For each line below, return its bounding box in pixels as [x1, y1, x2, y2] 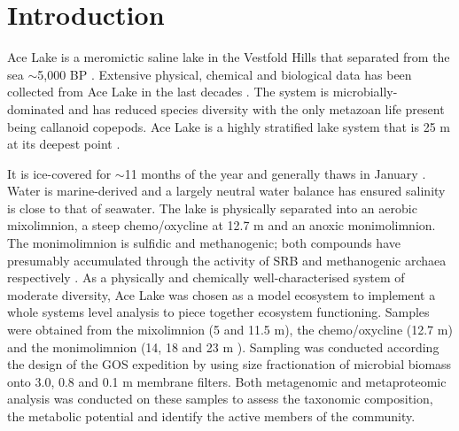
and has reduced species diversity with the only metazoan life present [68, 99, 445, 118]
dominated [7, 99, 65, 118]
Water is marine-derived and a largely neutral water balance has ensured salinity [7, 181, 446, 200]
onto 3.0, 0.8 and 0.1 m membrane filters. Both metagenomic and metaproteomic [7, 372, 447, 390]
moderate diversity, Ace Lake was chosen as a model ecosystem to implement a [7, 285, 436, 304]
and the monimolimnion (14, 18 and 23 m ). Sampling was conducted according [7, 337, 440, 356]
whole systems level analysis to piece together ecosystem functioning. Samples [7, 303, 430, 321]
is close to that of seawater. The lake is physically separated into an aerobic [7, 198, 417, 217]
